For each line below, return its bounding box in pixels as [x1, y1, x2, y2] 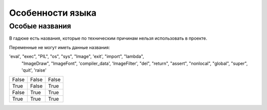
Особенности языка [9, 7, 96, 18]
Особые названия [9, 22, 71, 30]
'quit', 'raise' [21, 67, 47, 73]
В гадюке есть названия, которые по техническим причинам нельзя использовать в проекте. [9, 35, 208, 41]
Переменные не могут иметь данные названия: [9, 44, 110, 50]
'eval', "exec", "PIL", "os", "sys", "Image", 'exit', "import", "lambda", [9, 54, 144, 59]
